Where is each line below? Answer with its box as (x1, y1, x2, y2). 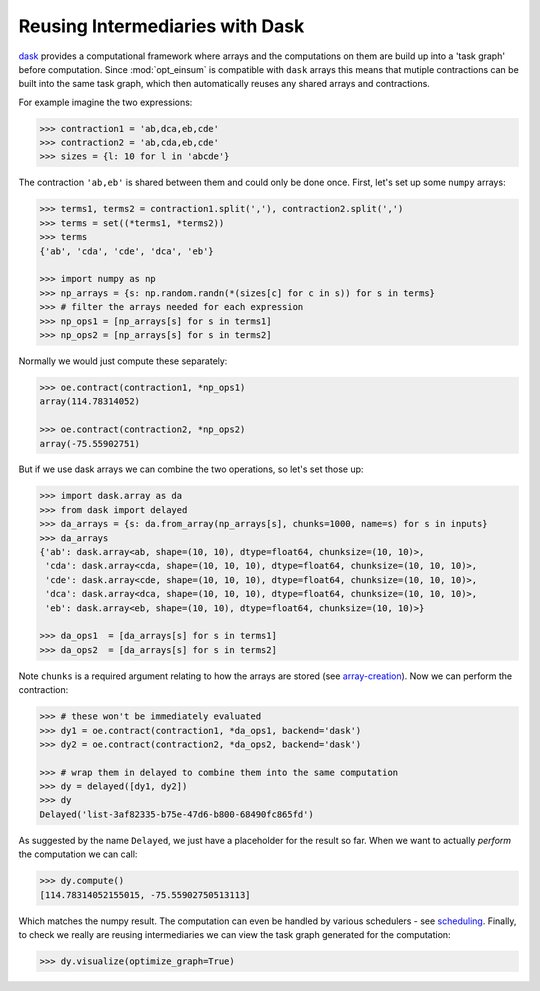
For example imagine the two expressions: (18, 96, 193, 108)
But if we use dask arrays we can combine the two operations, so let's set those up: (18, 463, 364, 475)
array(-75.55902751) (39, 438, 140, 449)
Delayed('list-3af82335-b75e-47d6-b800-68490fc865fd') (39, 808, 314, 820)
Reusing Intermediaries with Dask (18, 15, 305, 37)
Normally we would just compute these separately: (18, 355, 228, 367)
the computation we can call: (18, 848, 138, 860)
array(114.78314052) (39, 396, 140, 407)
